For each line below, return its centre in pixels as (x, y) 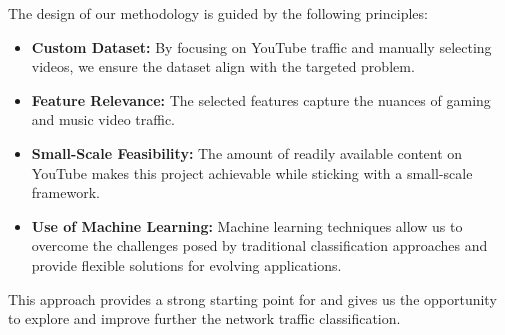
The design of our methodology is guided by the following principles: (218, 13)
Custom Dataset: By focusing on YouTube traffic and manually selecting (261, 46)
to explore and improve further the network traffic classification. (204, 318)
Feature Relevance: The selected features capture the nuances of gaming (261, 99)
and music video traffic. (103, 119)
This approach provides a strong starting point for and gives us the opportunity (252, 298)
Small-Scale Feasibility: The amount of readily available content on (247, 152)
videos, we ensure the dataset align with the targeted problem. (223, 66)
